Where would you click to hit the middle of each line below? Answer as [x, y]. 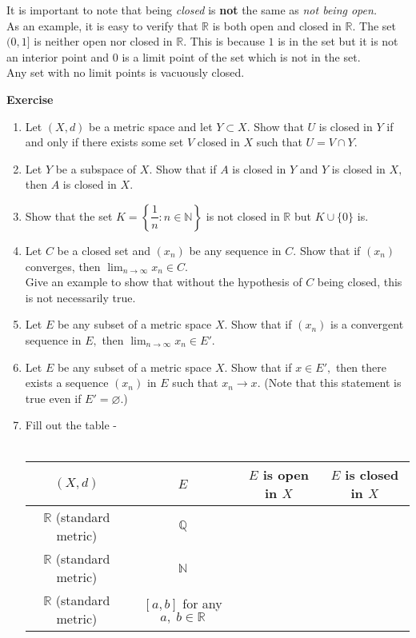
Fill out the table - [71, 425]
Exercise [30, 99]
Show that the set [69, 215]
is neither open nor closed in [103, 41]
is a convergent [367, 324]
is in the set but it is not [338, 41]
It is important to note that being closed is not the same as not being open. [192, 10]
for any [202, 604]
